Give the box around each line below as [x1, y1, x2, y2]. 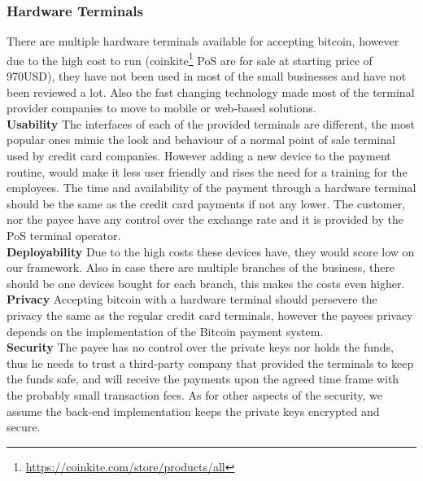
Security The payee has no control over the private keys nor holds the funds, [7, 339, 394, 356]
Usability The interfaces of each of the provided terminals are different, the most [7, 115, 415, 132]
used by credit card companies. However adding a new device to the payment [7, 147, 391, 164]
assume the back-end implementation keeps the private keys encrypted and [7, 402, 380, 419]
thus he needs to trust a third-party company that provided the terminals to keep [7, 354, 414, 371]
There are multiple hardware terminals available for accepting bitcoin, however [7, 33, 399, 50]
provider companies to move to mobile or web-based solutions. [7, 99, 316, 116]
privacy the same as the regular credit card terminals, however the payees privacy [7, 306, 413, 323]
